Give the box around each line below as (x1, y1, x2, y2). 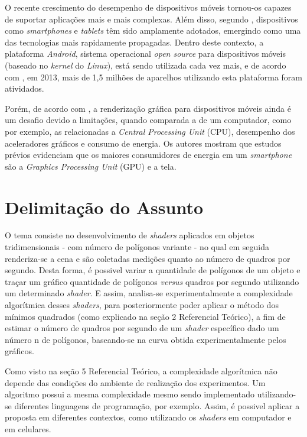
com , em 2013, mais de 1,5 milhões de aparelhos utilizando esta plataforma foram (5, 70, 303, 83)
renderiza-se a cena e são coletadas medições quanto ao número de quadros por (5, 252, 290, 264)
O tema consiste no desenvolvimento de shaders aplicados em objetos (5, 229, 254, 241)
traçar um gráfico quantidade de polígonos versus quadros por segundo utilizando (5, 275, 299, 287)
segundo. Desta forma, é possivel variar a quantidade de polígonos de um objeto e (5, 264, 301, 276)
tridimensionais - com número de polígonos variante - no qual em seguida (5, 241, 270, 253)
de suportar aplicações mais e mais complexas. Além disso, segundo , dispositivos (5, 12, 298, 25)
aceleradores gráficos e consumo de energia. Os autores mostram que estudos (5, 137, 282, 149)
